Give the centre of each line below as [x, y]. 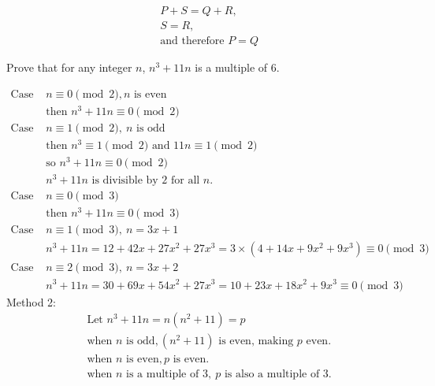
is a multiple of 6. [237, 67]
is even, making [256, 341]
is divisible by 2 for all [146, 181]
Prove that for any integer [69, 67]
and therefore [192, 41]
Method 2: [32, 301]
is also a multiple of [272, 375]
